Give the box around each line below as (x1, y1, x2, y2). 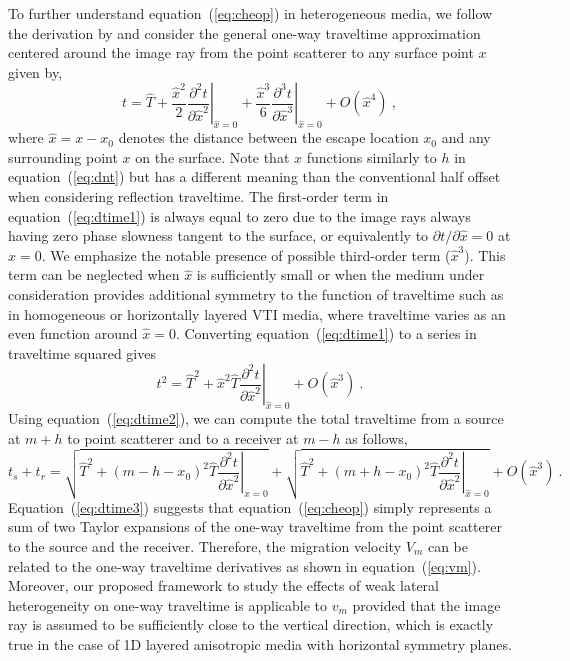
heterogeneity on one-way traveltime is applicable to (8, 594, 328, 615)
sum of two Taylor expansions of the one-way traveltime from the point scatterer (8, 516, 502, 537)
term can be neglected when (8, 264, 180, 285)
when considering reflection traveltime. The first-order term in (8, 185, 389, 206)
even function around (8, 323, 138, 344)
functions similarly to (306, 146, 437, 167)
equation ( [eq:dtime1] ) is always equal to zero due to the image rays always (8, 205, 471, 226)
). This (464, 244, 506, 265)
